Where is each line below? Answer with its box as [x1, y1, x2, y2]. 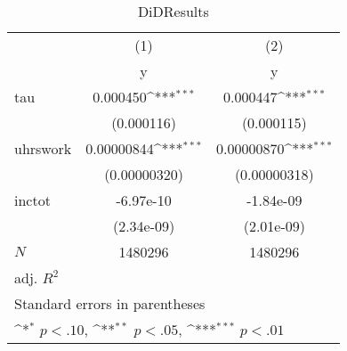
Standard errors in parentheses [14, 293, 206, 314]
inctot [14, 190, 51, 210]
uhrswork [14, 138, 72, 159]
